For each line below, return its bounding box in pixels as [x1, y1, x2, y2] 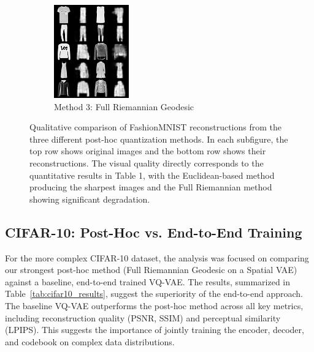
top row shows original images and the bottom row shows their [29, 144, 266, 157]
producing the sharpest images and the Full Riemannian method [29, 181, 272, 193]
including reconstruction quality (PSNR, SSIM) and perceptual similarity [5, 311, 281, 324]
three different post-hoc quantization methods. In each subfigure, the [29, 132, 288, 145]
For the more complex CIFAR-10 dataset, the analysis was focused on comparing [5, 251, 309, 264]
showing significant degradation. [29, 192, 150, 205]
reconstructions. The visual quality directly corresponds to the [29, 156, 264, 169]
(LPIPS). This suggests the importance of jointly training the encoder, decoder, [5, 323, 304, 336]
